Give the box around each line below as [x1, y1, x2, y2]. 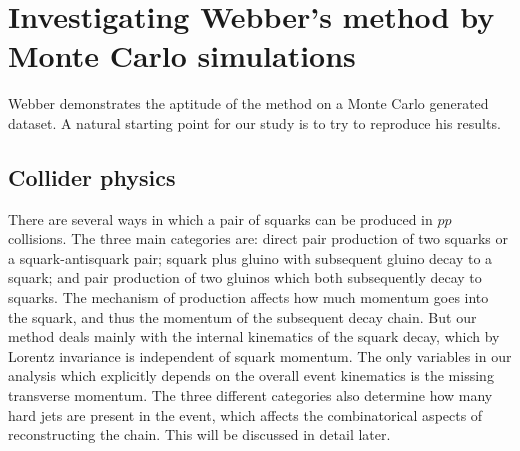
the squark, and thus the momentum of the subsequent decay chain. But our [8, 306, 477, 327]
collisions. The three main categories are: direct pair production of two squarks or [8, 228, 509, 249]
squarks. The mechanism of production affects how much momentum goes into [8, 287, 489, 308]
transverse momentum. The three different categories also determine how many [8, 385, 493, 406]
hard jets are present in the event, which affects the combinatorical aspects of [8, 404, 483, 425]
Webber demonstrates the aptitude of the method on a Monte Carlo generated [8, 93, 489, 114]
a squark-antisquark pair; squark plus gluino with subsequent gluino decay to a [8, 247, 493, 268]
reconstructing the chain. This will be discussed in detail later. [8, 424, 391, 445]
